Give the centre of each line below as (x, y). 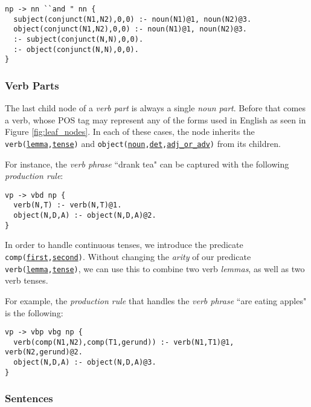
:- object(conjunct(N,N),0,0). (76, 49)
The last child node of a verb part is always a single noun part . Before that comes (155, 108)
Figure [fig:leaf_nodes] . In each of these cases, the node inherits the (130, 132)
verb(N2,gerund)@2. (44, 352)
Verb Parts (32, 85)
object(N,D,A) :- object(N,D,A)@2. (85, 216)
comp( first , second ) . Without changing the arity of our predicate (128, 256)
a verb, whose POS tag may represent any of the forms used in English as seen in (155, 119)
